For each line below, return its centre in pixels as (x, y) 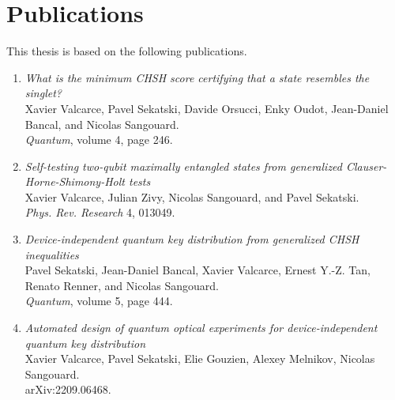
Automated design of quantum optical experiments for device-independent (201, 328)
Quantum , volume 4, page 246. (99, 140)
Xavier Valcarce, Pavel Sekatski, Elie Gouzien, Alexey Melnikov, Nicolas (200, 358)
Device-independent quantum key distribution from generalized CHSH (192, 239)
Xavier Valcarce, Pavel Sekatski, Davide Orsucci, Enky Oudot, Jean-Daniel (207, 108)
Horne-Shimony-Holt (75, 181)
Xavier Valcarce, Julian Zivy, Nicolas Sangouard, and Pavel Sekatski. (192, 196)
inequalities (52, 254)
